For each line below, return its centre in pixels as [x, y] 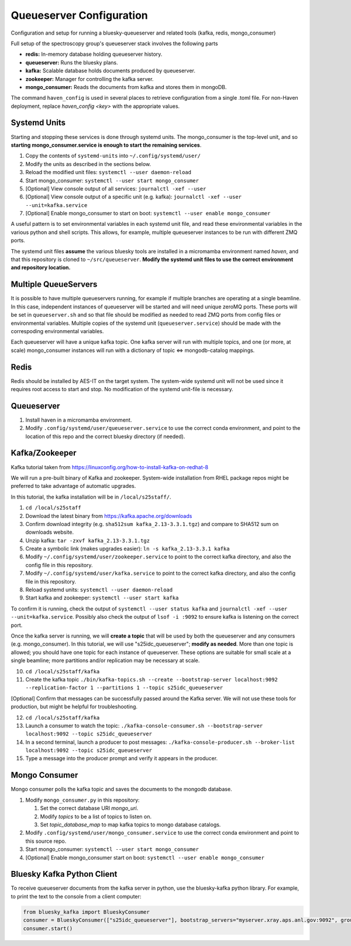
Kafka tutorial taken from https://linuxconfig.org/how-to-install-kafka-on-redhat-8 [110, 467]
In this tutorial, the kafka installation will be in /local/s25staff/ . [91, 497]
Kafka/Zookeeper [44, 453]
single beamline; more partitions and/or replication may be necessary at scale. [105, 660]
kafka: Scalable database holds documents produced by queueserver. [110, 71]
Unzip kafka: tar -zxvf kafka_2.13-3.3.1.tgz [88, 540]
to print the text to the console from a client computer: [76, 896]
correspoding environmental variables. [57, 331]
